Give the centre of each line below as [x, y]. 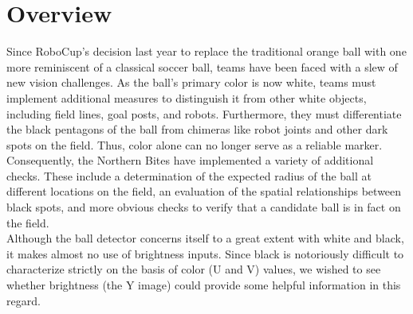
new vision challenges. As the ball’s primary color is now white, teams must [191, 82]
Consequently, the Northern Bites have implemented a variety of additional [190, 160]
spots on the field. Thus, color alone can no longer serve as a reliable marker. [195, 144]
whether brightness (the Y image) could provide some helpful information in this [204, 285]
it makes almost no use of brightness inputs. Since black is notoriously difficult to [205, 253]
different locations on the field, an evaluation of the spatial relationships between [204, 191]
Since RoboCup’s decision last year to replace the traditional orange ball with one [206, 51]
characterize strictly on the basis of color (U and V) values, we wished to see [194, 269]
